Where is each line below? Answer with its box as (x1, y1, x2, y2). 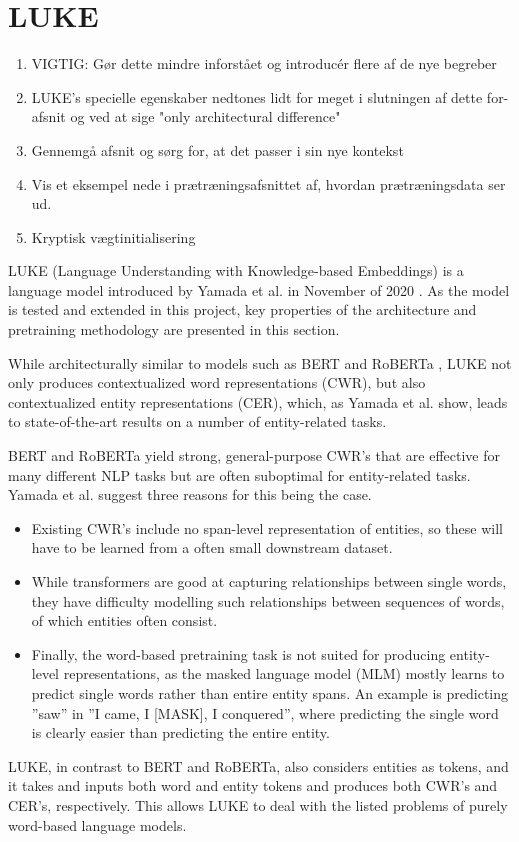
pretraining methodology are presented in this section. (8, 319, 340, 340)
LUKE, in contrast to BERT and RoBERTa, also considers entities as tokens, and (8, 755, 509, 776)
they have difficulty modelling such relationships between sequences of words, (31, 590, 505, 611)
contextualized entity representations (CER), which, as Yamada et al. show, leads (8, 391, 508, 412)
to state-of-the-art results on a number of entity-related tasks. (8, 411, 387, 432)
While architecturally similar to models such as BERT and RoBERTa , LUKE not (8, 352, 512, 373)
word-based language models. (8, 814, 187, 835)
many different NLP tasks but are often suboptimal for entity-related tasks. (8, 464, 471, 485)
